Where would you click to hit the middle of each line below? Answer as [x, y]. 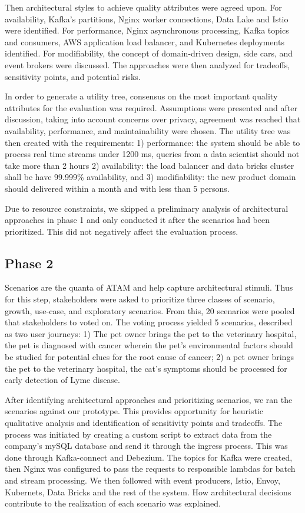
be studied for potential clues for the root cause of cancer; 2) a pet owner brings [149, 357]
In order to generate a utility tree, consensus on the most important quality [141, 96]
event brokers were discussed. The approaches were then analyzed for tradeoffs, [147, 64]
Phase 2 [29, 263]
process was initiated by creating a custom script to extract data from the [138, 434]
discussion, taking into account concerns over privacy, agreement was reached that [153, 119]
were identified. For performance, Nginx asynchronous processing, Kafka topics [147, 30]
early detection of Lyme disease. [62, 380]
